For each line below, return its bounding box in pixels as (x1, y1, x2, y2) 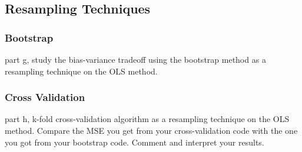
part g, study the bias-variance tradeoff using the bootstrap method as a (5, 53, 266, 65)
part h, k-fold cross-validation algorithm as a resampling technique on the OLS (5, 113, 290, 125)
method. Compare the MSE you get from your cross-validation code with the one (5, 124, 298, 136)
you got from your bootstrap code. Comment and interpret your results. (5, 136, 264, 148)
